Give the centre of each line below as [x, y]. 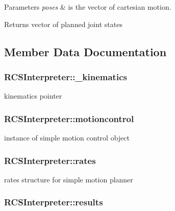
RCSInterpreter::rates [50, 160]
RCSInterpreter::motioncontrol [69, 118]
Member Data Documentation [85, 51]
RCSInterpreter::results [54, 202]
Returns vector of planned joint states [63, 24]
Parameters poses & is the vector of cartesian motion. [88, 7]
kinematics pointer [33, 96]
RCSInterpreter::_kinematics [66, 76]
